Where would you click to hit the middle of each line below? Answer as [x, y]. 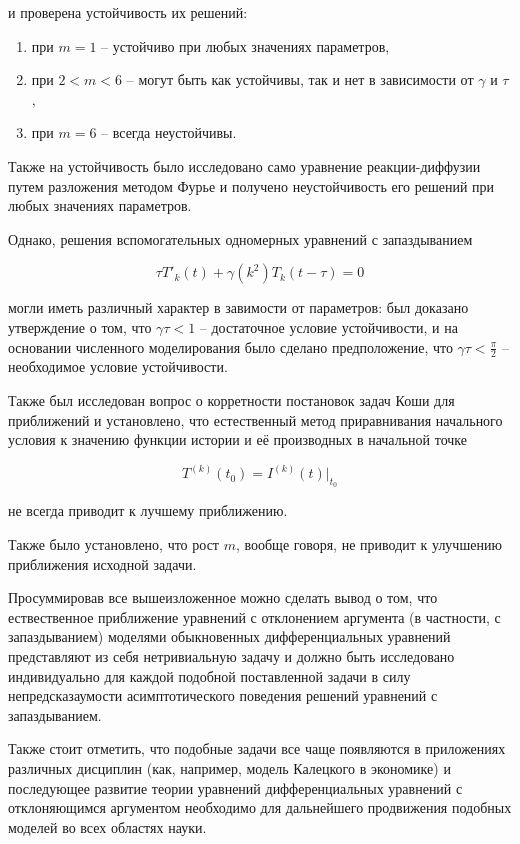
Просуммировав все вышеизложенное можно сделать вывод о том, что [223, 597]
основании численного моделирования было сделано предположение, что [230, 346]
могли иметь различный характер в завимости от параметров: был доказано [238, 307]
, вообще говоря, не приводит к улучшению [368, 543]
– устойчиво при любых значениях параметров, [245, 45]
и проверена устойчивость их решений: [128, 12]
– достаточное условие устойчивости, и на [328, 326]
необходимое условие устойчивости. [118, 366]
